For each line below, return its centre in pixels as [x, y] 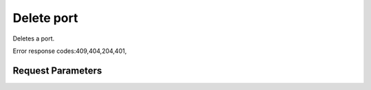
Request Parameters [57, 70]
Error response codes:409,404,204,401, [70, 51]
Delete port [45, 18]
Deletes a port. [34, 38]
